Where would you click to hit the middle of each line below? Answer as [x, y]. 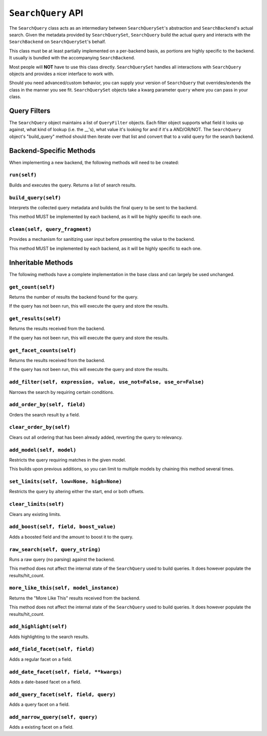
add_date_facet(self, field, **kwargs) [66, 672]
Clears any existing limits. [35, 514]
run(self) [23, 175]
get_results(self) [35, 319]
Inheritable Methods [41, 262]
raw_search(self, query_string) [55, 549]
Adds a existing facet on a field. [41, 727]
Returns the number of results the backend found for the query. [74, 297]
